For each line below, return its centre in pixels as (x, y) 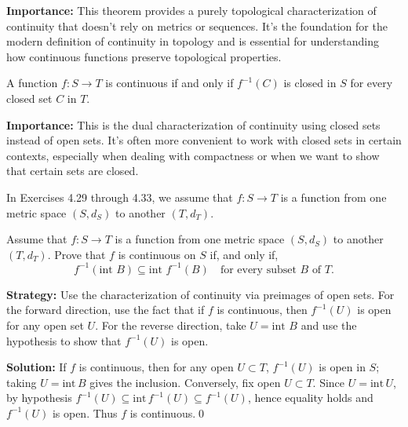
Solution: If (36, 367)
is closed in (310, 83)
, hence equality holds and (310, 398)
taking (22, 382)
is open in (342, 367)
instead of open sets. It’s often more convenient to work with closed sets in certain (204, 140)
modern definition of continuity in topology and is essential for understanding (193, 41)
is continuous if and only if (169, 83)
